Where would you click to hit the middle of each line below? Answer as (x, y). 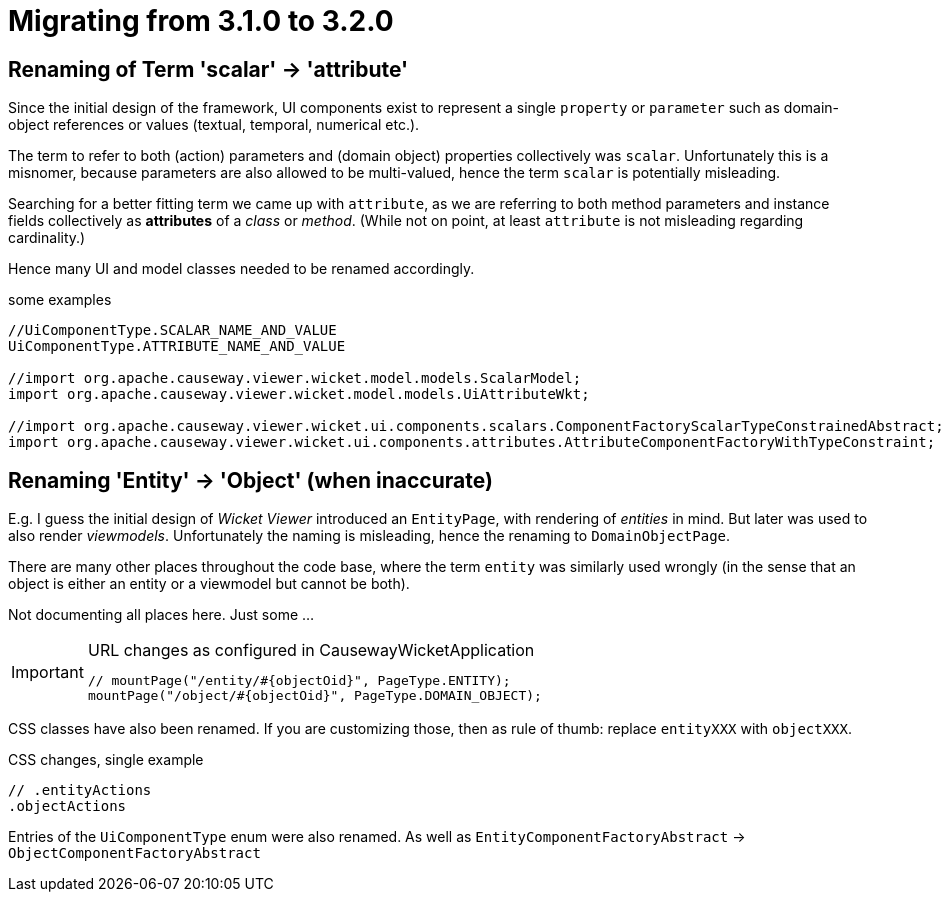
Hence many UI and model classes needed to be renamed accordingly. (241, 269)
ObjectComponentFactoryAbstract (134, 853)
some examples (60, 300)
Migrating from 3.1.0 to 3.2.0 (201, 21)
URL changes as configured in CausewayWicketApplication (311, 650)
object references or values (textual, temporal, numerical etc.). (214, 125)
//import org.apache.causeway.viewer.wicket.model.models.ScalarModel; (295, 378)
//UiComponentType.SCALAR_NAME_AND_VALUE (172, 330)
